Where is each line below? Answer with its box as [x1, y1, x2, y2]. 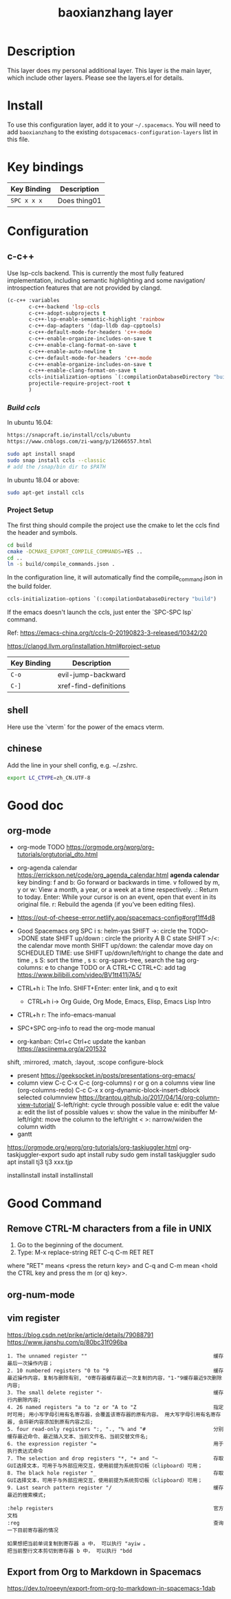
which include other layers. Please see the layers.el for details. [7, 74, 184, 82]
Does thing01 [57, 195, 102, 205]
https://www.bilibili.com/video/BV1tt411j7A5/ [16, 971, 142, 979]
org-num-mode [7, 1289, 75, 1300]
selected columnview [16, 1093, 78, 1102]
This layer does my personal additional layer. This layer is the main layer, [7, 66, 212, 74]
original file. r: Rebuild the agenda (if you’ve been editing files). [16, 900, 196, 909]
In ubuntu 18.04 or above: [7, 476, 80, 484]
